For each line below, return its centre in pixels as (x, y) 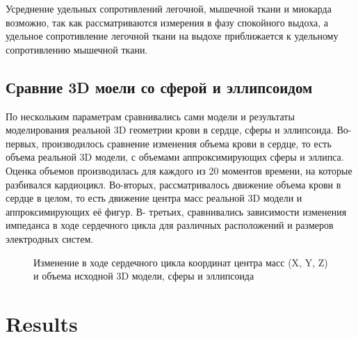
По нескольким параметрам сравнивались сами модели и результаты (150, 116)
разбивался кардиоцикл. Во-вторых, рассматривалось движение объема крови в (173, 184)
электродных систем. (50, 238)
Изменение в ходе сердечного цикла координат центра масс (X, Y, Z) (181, 262)
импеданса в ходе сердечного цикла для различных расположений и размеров (170, 225)
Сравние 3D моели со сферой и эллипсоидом (159, 87)
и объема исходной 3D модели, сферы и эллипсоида (144, 276)
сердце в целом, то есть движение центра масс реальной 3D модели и (154, 198)
